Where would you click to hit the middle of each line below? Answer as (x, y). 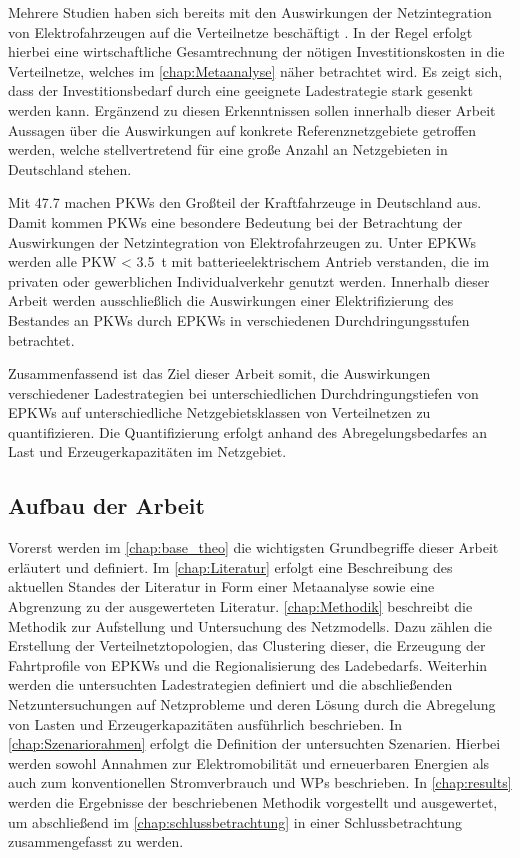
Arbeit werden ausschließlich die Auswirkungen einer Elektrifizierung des (231, 300)
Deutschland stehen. (70, 168)
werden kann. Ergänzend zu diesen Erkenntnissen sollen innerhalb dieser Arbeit (252, 109)
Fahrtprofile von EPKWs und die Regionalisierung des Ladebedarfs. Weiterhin (248, 664)
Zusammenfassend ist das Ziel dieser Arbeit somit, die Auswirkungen (219, 373)
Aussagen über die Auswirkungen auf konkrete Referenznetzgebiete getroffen (242, 129)
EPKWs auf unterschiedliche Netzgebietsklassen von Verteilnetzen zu (219, 412)
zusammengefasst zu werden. (96, 841)
